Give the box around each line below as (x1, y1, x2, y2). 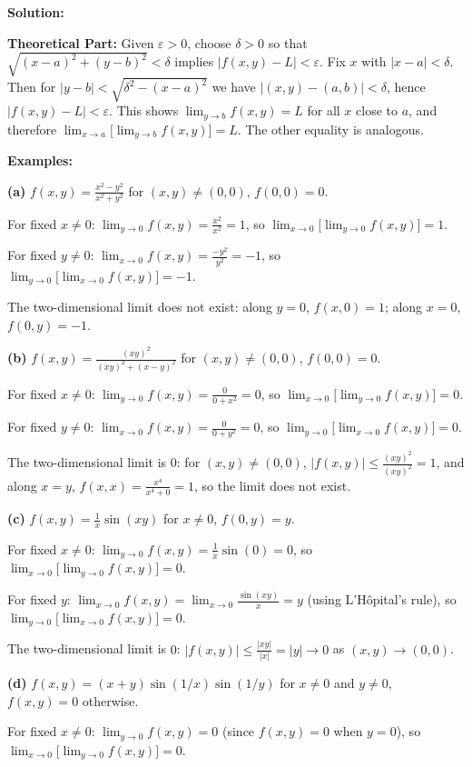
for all (307, 101, 340, 120)
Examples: (7, 151, 73, 170)
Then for (7, 77, 56, 96)
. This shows (109, 101, 179, 120)
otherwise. (82, 691, 139, 710)
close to (356, 101, 398, 120)
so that (268, 33, 308, 52)
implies (174, 52, 214, 71)
